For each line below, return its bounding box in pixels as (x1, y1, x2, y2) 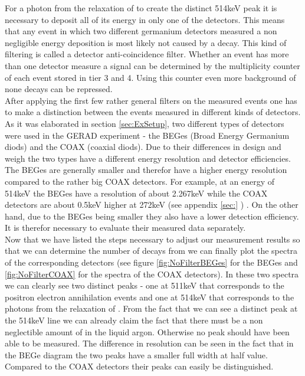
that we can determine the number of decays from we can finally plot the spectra (5, 244, 298, 257)
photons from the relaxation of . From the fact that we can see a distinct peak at (5, 302, 298, 315)
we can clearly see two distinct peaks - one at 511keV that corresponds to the (5, 279, 284, 292)
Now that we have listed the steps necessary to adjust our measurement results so (5, 233, 300, 245)
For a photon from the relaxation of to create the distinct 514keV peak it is (5, 2, 277, 14)
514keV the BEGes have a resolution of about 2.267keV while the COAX (5, 187, 268, 199)
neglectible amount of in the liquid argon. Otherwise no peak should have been (5, 325, 290, 338)
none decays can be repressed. (5, 83, 113, 95)
